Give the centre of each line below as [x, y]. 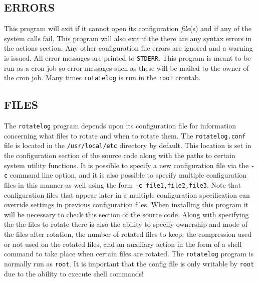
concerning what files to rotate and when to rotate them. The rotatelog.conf [125, 135]
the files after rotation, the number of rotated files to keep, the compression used [128, 234]
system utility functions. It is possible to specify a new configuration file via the [126, 165]
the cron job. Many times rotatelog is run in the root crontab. [102, 78]
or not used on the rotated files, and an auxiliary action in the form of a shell [123, 244]
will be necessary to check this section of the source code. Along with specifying [126, 214]
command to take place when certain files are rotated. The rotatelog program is [129, 254]
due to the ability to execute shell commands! [74, 273]
